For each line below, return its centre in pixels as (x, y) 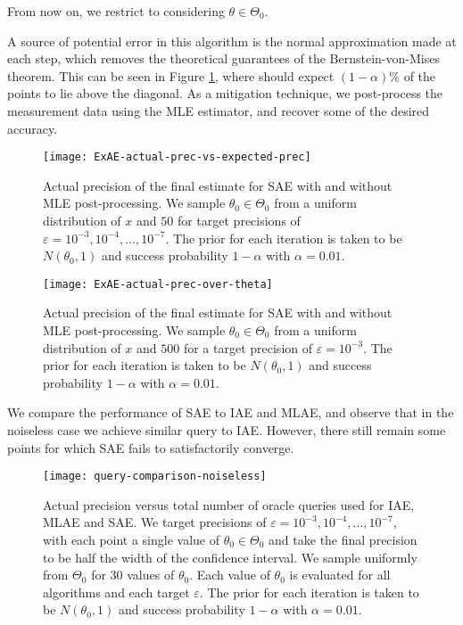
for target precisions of (239, 220)
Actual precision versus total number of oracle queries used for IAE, (229, 504)
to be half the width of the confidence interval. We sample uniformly (230, 557)
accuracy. (33, 128)
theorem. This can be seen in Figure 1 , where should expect (171, 75)
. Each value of (230, 575)
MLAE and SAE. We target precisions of (155, 522)
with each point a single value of (132, 540)
